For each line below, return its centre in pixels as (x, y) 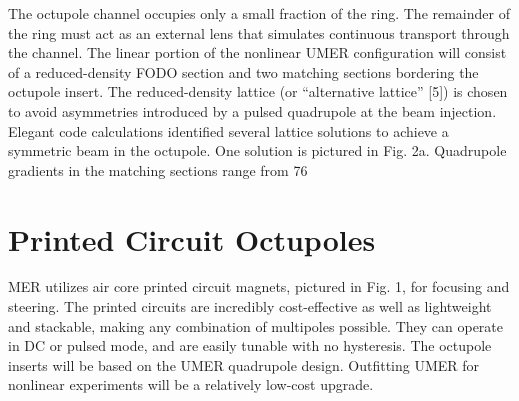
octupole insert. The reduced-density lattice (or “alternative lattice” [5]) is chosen (258, 91)
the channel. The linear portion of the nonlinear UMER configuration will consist (257, 52)
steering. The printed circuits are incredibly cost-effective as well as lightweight (250, 306)
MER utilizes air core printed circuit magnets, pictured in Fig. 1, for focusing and (259, 286)
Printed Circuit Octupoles (192, 238)
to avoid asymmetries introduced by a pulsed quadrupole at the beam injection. (252, 110)
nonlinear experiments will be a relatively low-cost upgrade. (191, 384)
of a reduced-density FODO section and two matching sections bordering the (243, 71)
